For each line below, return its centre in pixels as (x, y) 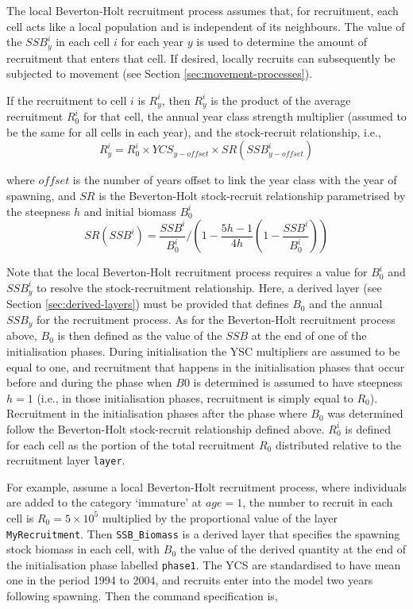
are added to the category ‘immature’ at (104, 502)
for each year (152, 42)
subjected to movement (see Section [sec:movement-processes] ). (160, 73)
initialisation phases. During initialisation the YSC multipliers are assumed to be (203, 351)
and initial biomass (130, 211)
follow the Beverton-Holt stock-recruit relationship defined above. (166, 428)
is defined (368, 428)
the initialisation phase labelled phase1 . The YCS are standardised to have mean (204, 564)
